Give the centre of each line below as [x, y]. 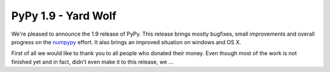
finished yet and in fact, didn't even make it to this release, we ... [92, 62]
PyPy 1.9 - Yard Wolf [64, 16]
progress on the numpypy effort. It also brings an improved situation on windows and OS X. [126, 42]
